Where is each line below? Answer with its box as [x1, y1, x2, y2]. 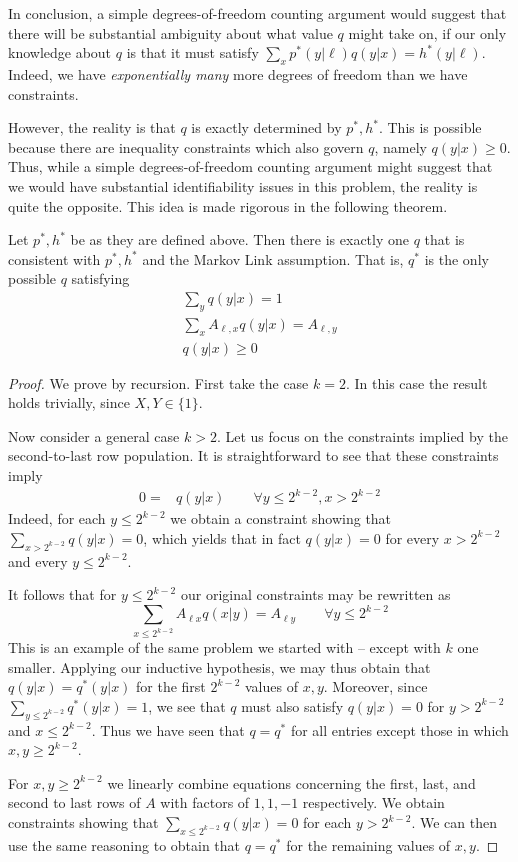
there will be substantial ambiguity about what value [8, 22, 333, 43]
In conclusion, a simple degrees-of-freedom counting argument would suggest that [8, 3, 507, 23]
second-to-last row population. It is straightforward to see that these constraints [8, 445, 499, 466]
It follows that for [8, 584, 117, 605]
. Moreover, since [323, 676, 428, 697]
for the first [136, 676, 206, 697]
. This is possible [378, 117, 482, 138]
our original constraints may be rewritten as [180, 584, 451, 605]
